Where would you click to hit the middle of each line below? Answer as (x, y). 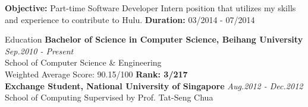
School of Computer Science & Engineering (83, 62)
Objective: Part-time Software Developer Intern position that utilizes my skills (150, 8)
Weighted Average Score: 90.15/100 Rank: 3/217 (96, 74)
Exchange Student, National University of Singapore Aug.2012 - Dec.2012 (154, 85)
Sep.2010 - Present (39, 51)
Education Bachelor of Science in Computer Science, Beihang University (154, 39)
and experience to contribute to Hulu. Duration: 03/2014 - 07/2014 (130, 19)
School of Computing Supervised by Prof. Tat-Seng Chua (109, 97)
